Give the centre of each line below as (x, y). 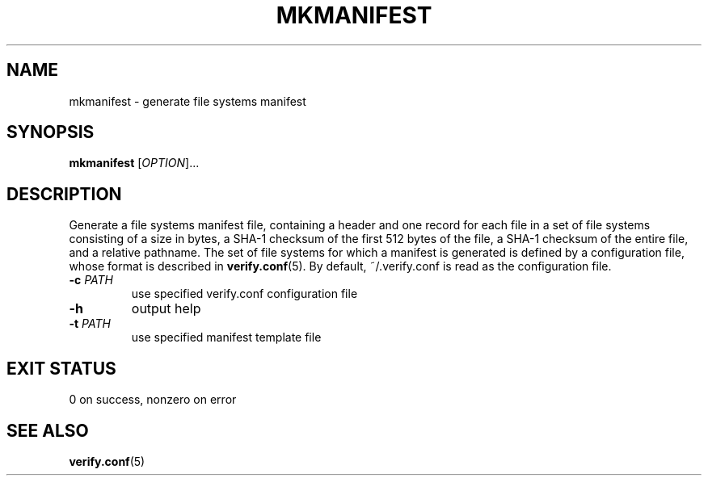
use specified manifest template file (226, 337)
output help (166, 309)
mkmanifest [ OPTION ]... (134, 163)
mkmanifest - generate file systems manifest (188, 101)
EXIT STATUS (61, 368)
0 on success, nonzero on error (153, 400)
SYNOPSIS (51, 132)
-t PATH (90, 324)
